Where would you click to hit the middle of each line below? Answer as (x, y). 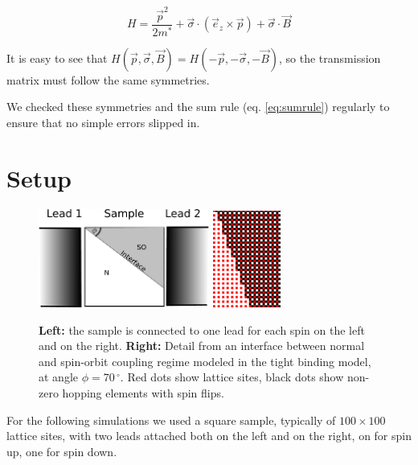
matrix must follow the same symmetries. (108, 79)
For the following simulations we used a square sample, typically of (171, 420)
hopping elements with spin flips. (143, 393)
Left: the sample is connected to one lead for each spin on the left (202, 329)
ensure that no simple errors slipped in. (103, 122)
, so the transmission (330, 58)
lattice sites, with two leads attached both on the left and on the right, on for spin (209, 436)
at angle (58, 377)
